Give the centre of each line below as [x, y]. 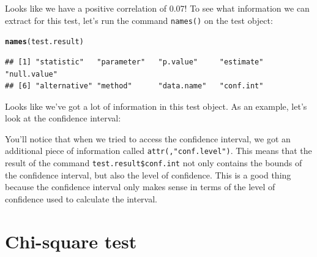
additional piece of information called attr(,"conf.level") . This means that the [158, 151]
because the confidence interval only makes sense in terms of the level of [140, 187]
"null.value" [31, 74]
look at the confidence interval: [63, 118]
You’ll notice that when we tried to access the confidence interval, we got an [148, 138]
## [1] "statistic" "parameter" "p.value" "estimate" [134, 62]
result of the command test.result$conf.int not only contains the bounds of [154, 163]
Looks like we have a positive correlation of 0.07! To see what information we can [157, 8]
